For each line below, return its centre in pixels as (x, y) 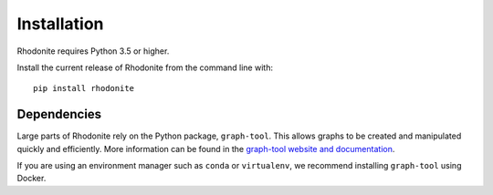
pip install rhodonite (84, 88)
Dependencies (59, 114)
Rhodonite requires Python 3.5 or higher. (93, 51)
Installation (60, 24)
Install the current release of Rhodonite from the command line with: (145, 67)
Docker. (31, 179)
